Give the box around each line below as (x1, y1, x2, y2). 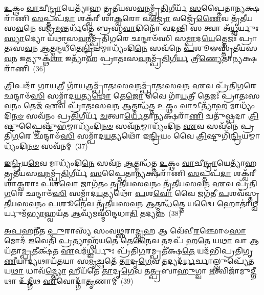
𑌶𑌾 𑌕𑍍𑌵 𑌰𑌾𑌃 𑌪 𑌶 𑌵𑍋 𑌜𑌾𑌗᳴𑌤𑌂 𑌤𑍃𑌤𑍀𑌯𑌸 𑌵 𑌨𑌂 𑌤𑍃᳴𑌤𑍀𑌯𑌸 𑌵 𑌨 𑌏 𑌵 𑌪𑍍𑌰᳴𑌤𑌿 (4, 178, 257, 188)
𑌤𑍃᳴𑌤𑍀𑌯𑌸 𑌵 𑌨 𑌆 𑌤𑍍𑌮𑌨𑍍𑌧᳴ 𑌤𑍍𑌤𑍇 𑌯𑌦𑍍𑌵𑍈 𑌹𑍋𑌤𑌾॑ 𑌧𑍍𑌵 (96, 198, 258, 208)
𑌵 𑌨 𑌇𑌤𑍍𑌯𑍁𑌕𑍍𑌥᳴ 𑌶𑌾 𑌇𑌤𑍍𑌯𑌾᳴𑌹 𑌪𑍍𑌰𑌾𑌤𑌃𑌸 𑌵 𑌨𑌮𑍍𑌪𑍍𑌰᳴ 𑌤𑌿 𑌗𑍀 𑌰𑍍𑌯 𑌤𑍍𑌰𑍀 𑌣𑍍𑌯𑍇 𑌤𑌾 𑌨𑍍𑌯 (4, 52, 243, 63)
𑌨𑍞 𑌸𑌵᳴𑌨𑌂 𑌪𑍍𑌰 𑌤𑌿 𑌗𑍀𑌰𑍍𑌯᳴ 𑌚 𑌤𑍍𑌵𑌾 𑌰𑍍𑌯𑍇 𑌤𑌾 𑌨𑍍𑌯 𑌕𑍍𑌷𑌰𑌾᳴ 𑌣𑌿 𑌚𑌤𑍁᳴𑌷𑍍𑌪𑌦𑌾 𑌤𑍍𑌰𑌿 (11, 110, 259, 121)
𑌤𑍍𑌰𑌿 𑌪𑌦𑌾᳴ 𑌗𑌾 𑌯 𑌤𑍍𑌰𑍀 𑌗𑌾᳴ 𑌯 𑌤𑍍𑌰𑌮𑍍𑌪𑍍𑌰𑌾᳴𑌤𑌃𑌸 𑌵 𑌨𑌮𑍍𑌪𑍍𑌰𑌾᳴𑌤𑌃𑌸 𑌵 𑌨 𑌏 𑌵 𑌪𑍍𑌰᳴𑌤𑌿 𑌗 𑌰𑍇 (4, 80, 257, 91)
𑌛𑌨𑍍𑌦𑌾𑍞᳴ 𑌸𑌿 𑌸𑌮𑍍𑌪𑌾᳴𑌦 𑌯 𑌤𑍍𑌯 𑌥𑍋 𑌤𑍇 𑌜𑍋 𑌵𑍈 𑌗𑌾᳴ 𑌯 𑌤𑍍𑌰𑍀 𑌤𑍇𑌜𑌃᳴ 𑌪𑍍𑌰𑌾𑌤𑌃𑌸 (4, 90, 260, 101)
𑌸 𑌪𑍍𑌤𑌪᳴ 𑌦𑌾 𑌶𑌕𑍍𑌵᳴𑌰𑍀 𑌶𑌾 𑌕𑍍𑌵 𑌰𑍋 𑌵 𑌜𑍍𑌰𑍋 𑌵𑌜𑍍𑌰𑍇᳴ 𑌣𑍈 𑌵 (31, 12, 229, 23)
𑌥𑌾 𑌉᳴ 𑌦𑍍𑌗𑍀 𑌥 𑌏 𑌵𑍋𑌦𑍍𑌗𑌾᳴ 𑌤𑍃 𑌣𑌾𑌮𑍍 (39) (4, 275, 134, 286)
